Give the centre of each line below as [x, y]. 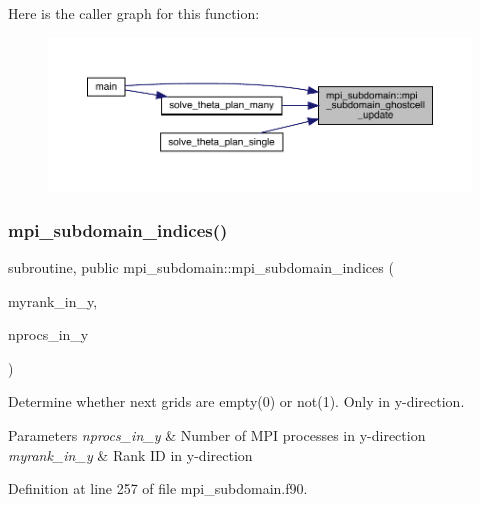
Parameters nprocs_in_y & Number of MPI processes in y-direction [217, 434]
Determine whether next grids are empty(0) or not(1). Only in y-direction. [236, 401]
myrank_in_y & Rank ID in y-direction [130, 454]
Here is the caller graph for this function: [134, 13]
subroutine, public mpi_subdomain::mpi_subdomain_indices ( [201, 266]
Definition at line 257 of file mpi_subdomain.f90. [158, 488]
